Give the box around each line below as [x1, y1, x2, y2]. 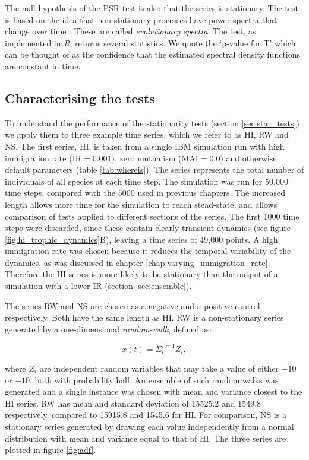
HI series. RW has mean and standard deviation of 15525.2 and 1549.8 [5, 396, 261, 409]
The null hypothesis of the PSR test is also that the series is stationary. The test [5, 2, 298, 14]
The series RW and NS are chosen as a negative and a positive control [5, 299, 260, 312]
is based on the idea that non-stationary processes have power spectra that [5, 13, 278, 26]
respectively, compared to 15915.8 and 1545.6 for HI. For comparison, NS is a [5, 408, 286, 421]
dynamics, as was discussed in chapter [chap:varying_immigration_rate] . [5, 256, 270, 268]
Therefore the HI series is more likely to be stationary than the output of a [5, 268, 278, 280]
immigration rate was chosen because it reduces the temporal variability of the [5, 245, 291, 257]
